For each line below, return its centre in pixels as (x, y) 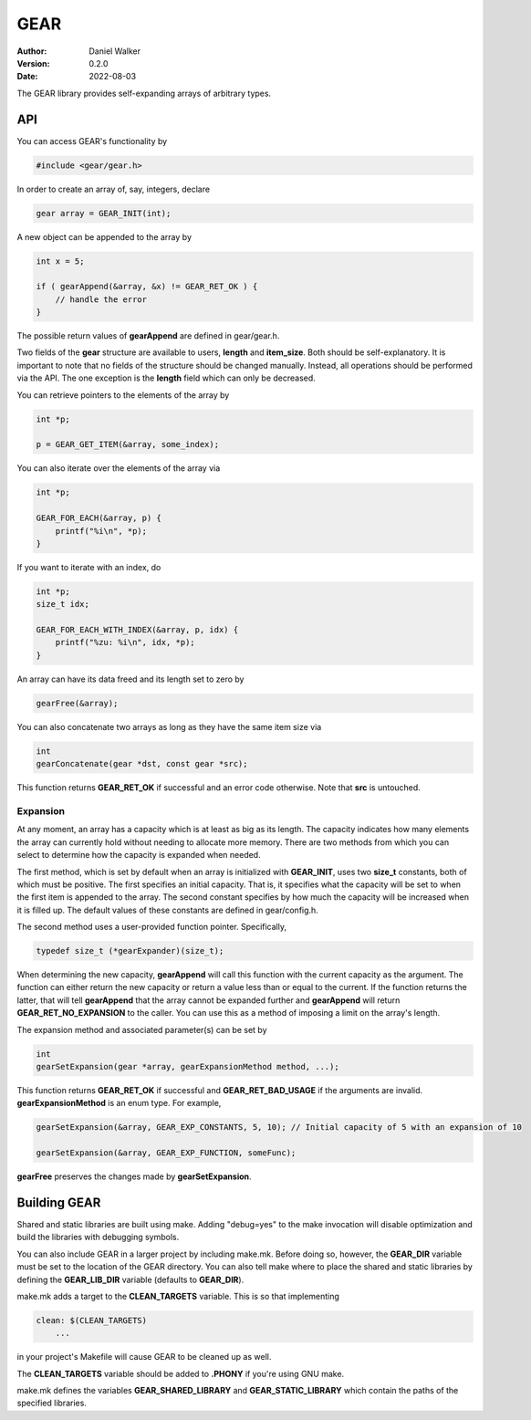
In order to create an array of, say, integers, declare (113, 189)
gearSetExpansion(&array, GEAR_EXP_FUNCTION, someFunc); (166, 1153)
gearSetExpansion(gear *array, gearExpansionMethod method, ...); (187, 1066)
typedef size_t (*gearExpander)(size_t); (130, 951)
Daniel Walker (115, 51)
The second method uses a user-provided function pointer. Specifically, (152, 927)
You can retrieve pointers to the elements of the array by (123, 395)
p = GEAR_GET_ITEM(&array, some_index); (127, 444)
